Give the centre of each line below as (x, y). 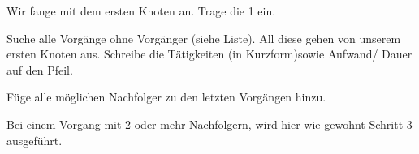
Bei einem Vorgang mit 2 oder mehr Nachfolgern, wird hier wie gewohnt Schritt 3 (209, 124)
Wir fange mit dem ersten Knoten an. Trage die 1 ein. (141, 11)
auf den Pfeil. (40, 69)
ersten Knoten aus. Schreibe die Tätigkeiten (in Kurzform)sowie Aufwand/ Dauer (209, 54)
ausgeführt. (35, 140)
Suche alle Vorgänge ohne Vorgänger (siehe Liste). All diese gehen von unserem (204, 38)
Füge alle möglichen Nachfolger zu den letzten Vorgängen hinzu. (166, 97)
